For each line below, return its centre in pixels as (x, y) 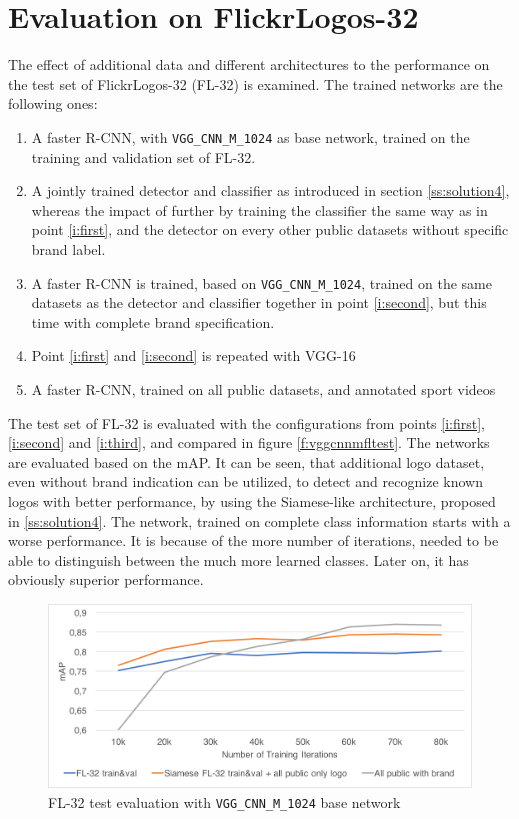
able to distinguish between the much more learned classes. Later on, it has (238, 559)
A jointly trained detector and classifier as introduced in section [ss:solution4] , (270, 190)
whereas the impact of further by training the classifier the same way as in (259, 209)
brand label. (68, 248)
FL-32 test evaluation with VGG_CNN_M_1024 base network (224, 801)
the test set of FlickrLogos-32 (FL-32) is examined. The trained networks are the (255, 83)
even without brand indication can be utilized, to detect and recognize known (245, 481)
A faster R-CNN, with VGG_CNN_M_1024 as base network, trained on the (250, 136)
